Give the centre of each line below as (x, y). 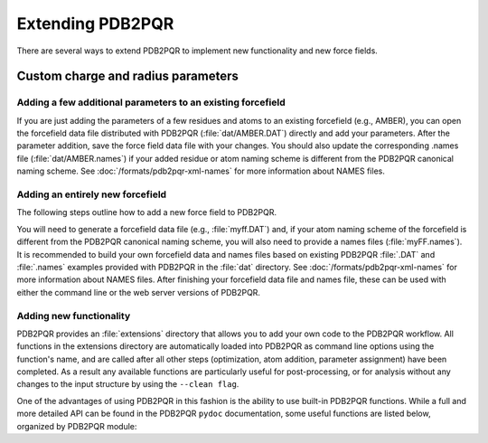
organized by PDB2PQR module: (77, 426)
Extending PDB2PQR (95, 24)
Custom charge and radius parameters (128, 76)
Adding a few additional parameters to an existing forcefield (151, 102)
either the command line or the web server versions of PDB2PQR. (139, 292)
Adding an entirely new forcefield (92, 194)
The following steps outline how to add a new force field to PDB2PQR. (147, 212)
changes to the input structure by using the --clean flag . (128, 384)
